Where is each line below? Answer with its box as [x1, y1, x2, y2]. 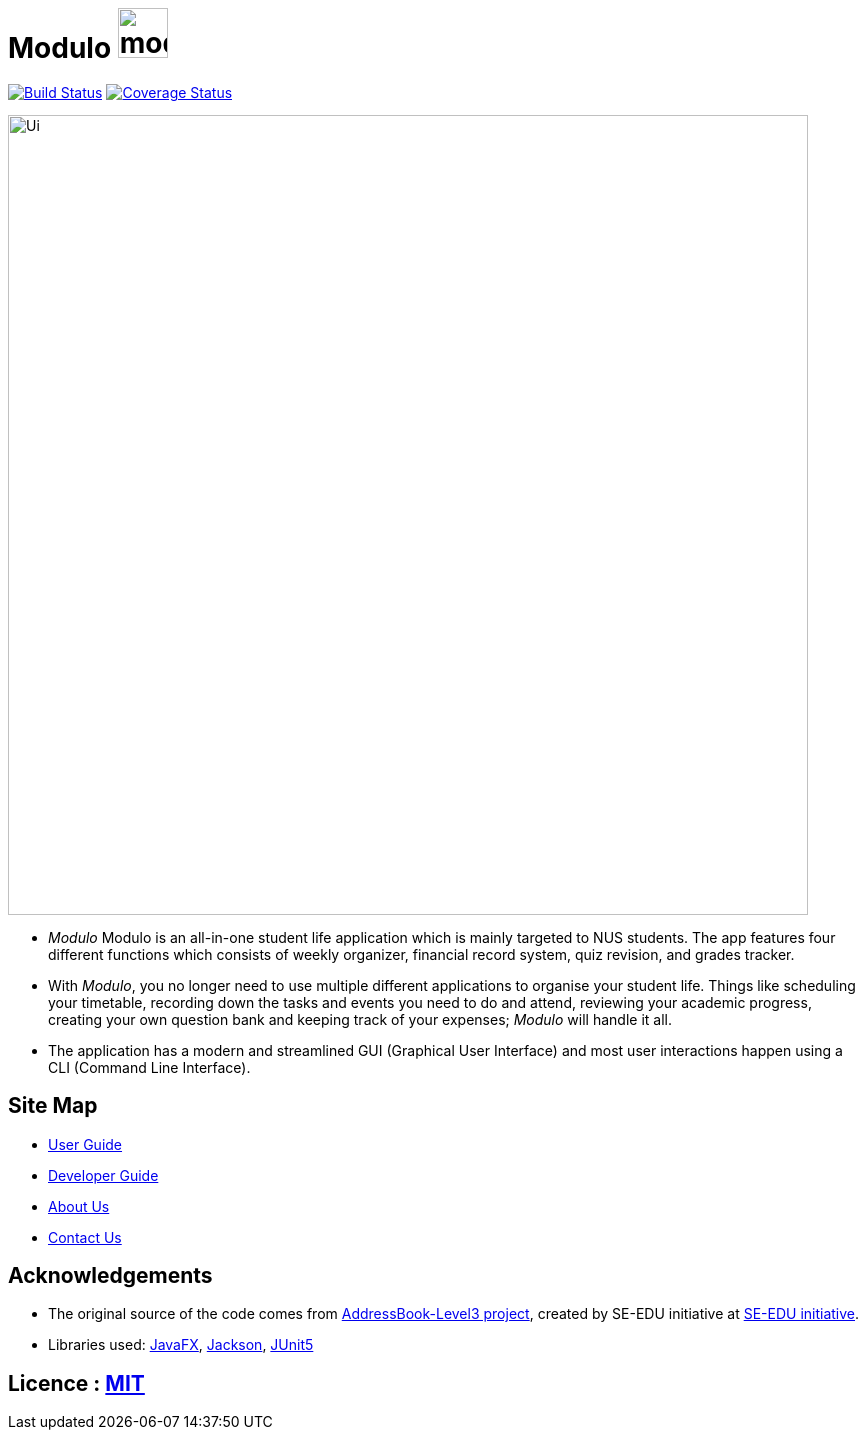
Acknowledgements [8, 1263, 213, 1289]
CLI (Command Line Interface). [48, 1058, 251, 1076]
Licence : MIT [8, 1370, 145, 1396]
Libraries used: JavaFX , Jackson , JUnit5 [48, 1336, 314, 1354]
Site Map [8, 1093, 98, 1119]
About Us [48, 1197, 110, 1215]
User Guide [48, 1135, 123, 1153]
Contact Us [48, 1228, 122, 1246]
